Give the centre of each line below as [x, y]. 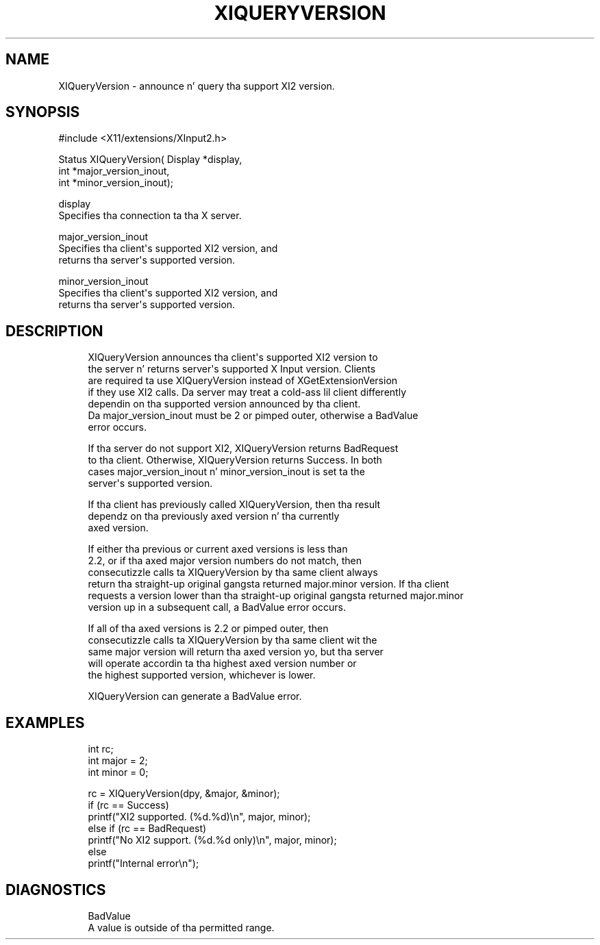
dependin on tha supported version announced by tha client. [224, 404]
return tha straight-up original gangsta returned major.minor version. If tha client [268, 584]
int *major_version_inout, [114, 171]
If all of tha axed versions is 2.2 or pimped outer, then [208, 629]
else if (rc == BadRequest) [147, 829]
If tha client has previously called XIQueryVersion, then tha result [234, 505]
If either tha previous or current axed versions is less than [218, 549]
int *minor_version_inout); [116, 183]
